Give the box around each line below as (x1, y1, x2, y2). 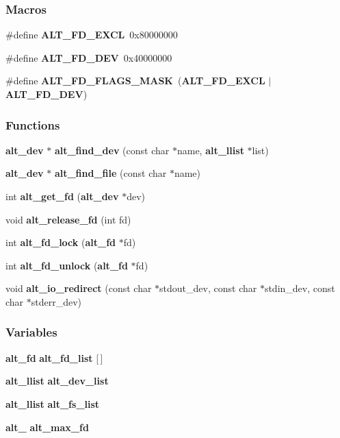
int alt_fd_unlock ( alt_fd (5, 258, 128, 272)
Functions (5, 116, 60, 133)
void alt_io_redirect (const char (5, 281, 152, 295)
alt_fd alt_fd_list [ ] (5, 350, 103, 365)
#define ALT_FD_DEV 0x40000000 (5, 50, 172, 64)
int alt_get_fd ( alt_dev (5, 189, 119, 203)
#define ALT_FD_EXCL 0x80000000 (5, 27, 178, 42)
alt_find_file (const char (54, 166, 167, 180)
